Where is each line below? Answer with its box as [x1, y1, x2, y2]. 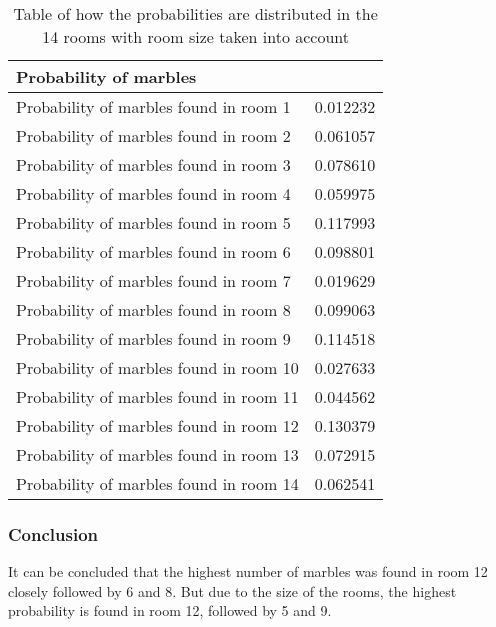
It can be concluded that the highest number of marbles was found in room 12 [8, 561, 488, 582]
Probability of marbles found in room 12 [16, 414, 299, 437]
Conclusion [8, 521, 98, 546]
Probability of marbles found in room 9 [16, 327, 291, 350]
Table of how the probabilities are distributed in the [13, 2, 378, 25]
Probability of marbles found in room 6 [16, 240, 291, 263]
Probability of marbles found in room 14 [16, 472, 299, 495]
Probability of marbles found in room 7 [16, 269, 291, 292]
